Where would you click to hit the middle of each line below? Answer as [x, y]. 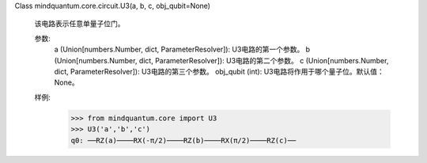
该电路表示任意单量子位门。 [79, 24]
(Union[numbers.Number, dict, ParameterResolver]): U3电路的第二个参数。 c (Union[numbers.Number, [221, 60]
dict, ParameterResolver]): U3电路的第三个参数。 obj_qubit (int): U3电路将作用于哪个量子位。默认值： [219, 71]
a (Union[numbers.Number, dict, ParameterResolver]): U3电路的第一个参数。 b [182, 49]
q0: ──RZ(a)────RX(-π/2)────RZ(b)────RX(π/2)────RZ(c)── [183, 140]
